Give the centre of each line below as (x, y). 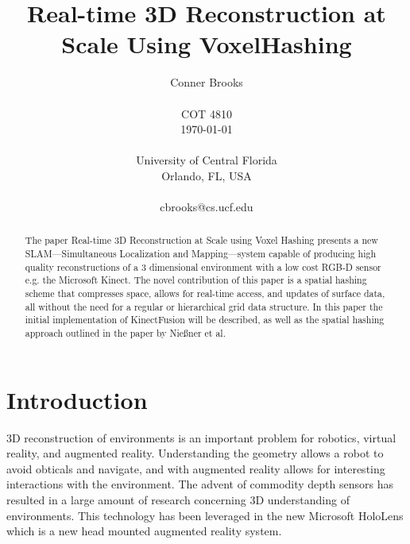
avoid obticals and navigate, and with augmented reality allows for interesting (196, 468)
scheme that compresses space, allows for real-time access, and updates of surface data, (205, 293)
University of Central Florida (207, 160)
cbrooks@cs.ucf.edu (207, 207)
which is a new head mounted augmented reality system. (144, 531)
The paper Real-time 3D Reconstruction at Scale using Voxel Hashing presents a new (201, 240)
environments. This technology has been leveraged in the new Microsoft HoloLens (205, 515)
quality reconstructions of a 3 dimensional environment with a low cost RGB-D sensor (203, 266)
